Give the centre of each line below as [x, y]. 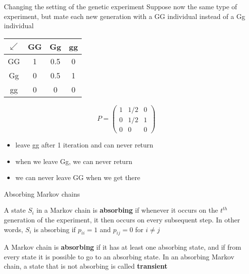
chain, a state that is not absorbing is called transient [86, 266]
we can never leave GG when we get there [78, 177]
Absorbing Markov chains [42, 193]
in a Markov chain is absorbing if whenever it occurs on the [127, 210]
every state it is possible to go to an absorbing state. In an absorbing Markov [119, 256]
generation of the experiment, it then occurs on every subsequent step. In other [122, 219]
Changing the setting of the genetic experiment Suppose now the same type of [121, 6]
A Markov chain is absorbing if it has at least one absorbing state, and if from [123, 247]
